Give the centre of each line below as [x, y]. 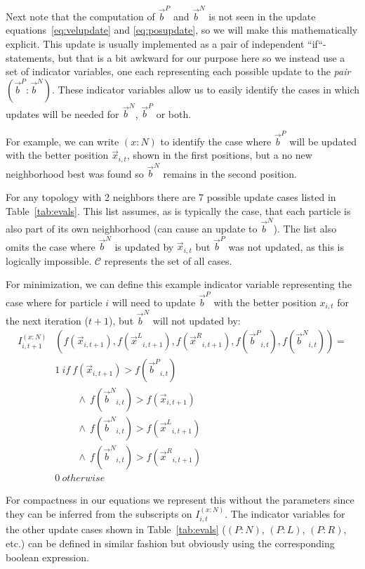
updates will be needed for [62, 113]
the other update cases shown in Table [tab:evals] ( [116, 529]
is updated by [144, 246]
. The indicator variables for [285, 514]
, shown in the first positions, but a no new [219, 155]
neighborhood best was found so [75, 173]
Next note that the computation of [80, 16]
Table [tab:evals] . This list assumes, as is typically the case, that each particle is [178, 210]
